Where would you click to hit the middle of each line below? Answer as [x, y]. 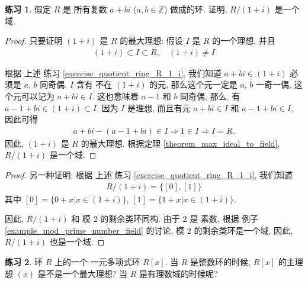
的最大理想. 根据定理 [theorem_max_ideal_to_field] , [180, 143]
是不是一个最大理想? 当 [83, 273]
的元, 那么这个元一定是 [193, 84]
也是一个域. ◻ [77, 242]
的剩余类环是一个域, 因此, [243, 230]
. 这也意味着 [115, 96]
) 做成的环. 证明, [195, 9]
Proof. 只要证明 [34, 41]
